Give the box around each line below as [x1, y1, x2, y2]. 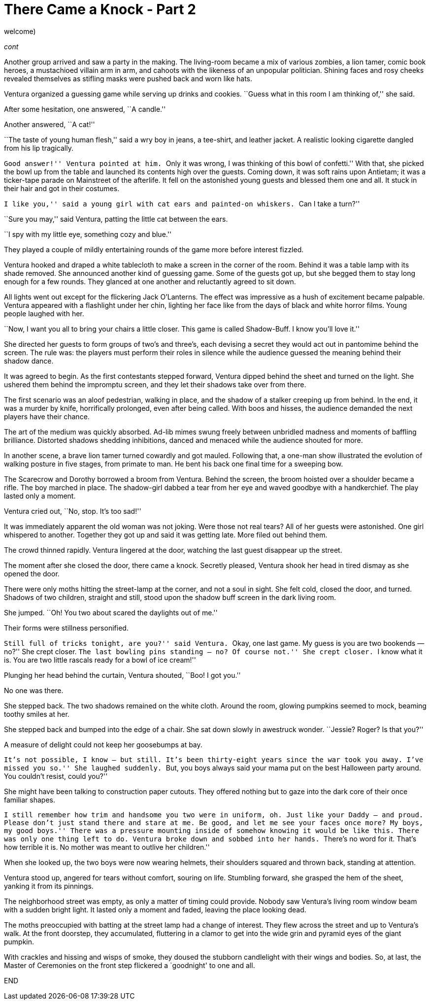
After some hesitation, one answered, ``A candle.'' [4, 104, 166, 113]
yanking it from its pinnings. [4, 881, 94, 890]
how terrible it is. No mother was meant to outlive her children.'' [4, 842, 210, 851]
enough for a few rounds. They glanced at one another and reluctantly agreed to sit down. [4, 277, 296, 286]
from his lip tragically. [4, 143, 73, 152]
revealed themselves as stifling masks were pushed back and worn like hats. [4, 74, 253, 83]
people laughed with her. [4, 309, 84, 318]
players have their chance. [4, 412, 90, 421]
